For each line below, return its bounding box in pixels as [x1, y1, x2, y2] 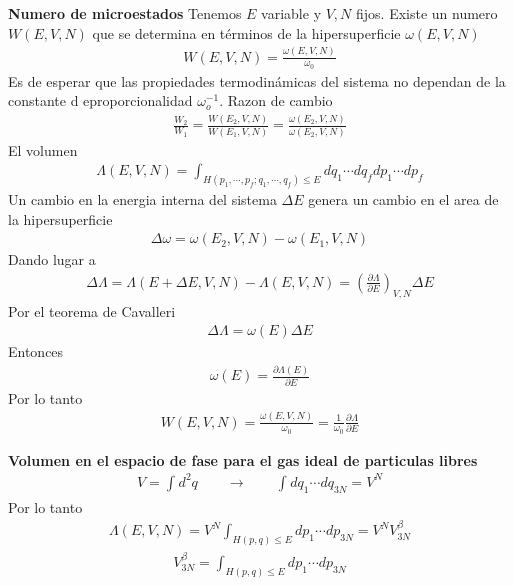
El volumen [8, 139, 78, 160]
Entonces [8, 341, 64, 362]
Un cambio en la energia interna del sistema [8, 189, 277, 210]
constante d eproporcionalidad [8, 90, 193, 111]
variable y [261, 3, 322, 23]
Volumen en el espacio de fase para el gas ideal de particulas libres [8, 449, 478, 470]
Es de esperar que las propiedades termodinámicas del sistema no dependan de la [8, 70, 506, 91]
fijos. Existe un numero [356, 3, 498, 23]
